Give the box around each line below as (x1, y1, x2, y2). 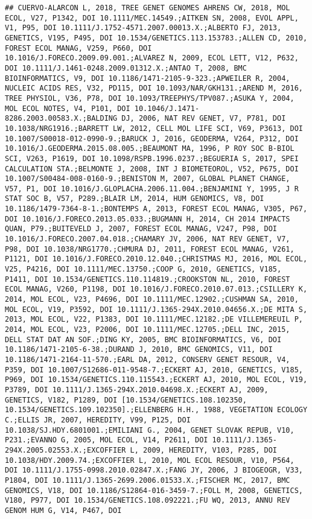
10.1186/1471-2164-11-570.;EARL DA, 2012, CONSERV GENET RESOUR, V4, (5, 355, 290, 364)
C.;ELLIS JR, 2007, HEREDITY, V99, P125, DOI (5, 415, 191, 424)
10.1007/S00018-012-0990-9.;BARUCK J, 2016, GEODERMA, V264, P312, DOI (5, 134, 299, 143)
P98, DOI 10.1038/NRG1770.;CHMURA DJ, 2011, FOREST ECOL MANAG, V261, (5, 244, 294, 253)
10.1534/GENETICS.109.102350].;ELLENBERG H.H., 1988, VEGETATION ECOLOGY (5, 406, 308, 415)
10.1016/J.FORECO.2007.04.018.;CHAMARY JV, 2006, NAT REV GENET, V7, (5, 235, 290, 244)
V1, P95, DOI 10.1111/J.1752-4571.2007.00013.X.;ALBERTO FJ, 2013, (5, 24, 282, 33)
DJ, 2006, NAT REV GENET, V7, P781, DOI (121, 114, 286, 123)
